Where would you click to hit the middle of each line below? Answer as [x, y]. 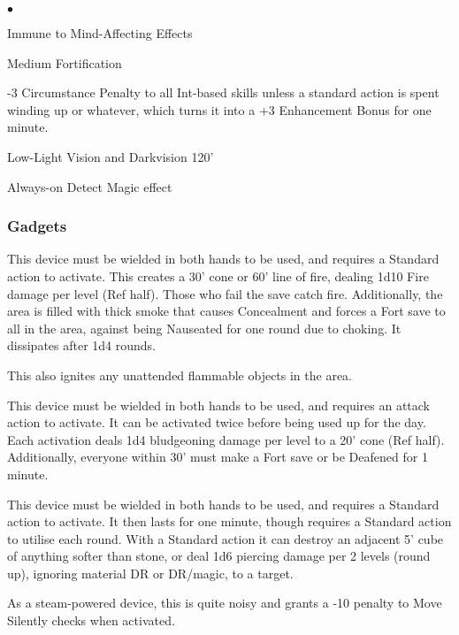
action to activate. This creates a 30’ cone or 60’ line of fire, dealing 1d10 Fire [218, 275]
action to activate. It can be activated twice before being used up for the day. [217, 422]
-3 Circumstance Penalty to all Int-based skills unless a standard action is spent [223, 92]
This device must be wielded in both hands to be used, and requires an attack [219, 405]
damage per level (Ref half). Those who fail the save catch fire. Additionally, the [225, 293]
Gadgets [37, 226]
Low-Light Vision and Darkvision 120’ [111, 156]
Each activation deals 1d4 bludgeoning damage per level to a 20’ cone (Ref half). [226, 439]
